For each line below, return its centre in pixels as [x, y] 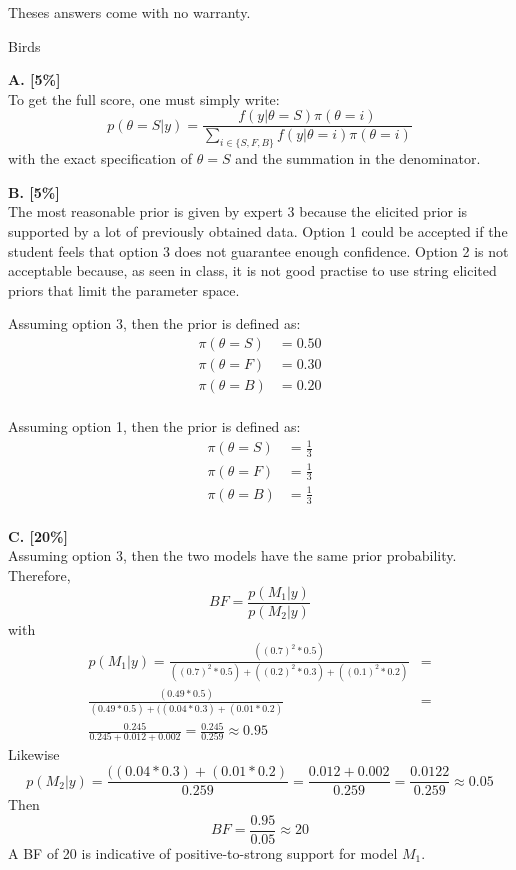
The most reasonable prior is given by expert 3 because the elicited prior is [238, 211]
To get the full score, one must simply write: [144, 98]
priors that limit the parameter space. [124, 289]
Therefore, [39, 575]
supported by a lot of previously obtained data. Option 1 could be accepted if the [258, 231]
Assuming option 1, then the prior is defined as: [154, 426]
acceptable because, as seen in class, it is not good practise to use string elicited [252, 270]
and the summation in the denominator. [358, 158]
